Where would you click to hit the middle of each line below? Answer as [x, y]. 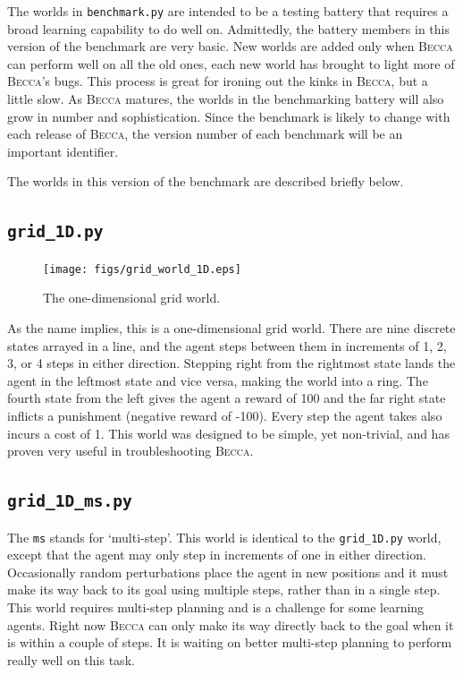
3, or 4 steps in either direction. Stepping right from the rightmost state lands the [231, 363]
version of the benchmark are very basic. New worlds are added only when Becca [230, 46]
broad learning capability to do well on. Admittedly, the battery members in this [229, 28]
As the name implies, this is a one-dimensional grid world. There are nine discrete [231, 328]
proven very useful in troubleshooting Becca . [130, 451]
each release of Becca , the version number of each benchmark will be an [205, 134]
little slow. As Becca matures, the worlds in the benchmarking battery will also [226, 99]
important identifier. [63, 151]
